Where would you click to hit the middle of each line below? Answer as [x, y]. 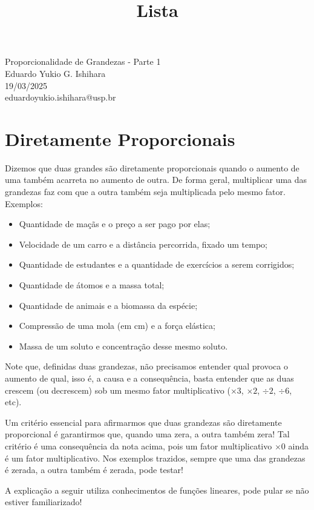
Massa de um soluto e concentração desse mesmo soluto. [123, 346]
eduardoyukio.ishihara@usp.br [61, 97]
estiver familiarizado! [44, 502]
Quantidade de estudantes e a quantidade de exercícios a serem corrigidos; [157, 264]
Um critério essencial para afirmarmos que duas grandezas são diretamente [143, 422]
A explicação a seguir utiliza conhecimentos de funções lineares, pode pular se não [157, 490]
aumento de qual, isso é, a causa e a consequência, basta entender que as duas [149, 378]
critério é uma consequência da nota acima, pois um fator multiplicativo [139, 445]
